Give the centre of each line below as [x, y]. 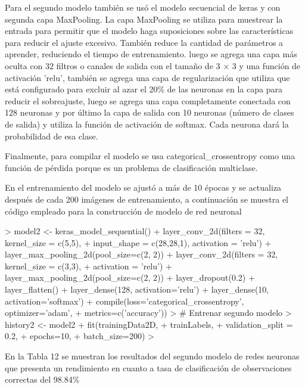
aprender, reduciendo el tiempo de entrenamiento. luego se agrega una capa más [151, 54]
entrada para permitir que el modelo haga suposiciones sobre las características [149, 31]
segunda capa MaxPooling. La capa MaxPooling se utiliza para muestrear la [144, 19]
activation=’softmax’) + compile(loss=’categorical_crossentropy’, [125, 301]
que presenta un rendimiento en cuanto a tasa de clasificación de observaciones [148, 367]
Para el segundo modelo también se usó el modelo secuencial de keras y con [143, 7]
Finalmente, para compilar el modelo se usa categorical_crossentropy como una [150, 156]
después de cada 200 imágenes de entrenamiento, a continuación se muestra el [147, 199]
